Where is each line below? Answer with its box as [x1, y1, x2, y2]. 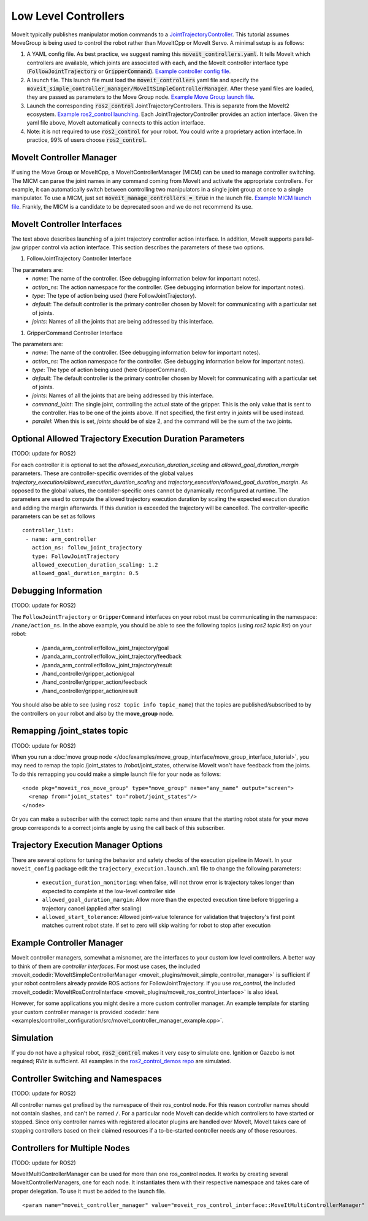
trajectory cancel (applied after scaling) [42, 904, 142, 912]
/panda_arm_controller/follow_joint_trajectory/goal [42, 644, 169, 651]
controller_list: [22, 527, 74, 534]
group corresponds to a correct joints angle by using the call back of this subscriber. [11, 824, 225, 831]
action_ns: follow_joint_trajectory [31, 544, 142, 551]
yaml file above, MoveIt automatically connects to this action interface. [26, 119, 205, 126]
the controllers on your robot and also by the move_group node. [11, 710, 174, 717]
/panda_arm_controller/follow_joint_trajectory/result [42, 661, 172, 669]
